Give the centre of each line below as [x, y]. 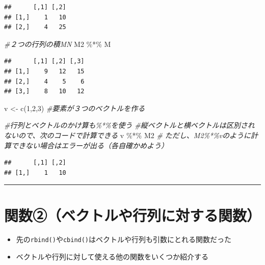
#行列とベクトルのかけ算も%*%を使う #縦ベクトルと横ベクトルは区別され [129, 125]
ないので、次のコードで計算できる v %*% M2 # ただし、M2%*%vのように [128, 135]
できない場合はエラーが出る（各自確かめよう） [89, 145]
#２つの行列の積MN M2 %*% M [58, 44]
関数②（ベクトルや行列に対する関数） [133, 215]
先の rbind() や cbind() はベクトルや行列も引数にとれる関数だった [124, 239]
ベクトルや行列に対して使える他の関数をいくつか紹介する [112, 257]
